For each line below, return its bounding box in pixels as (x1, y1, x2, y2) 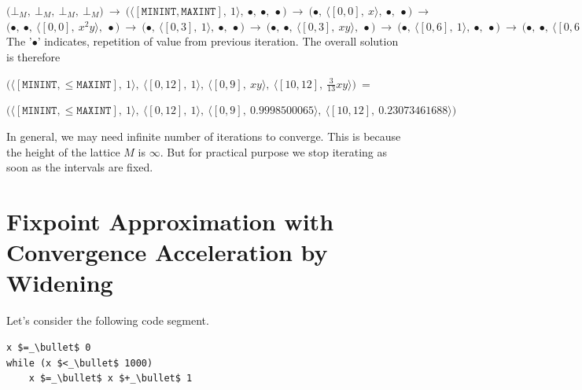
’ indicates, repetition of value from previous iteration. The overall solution (37, 33, 399, 50)
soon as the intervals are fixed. (6, 159, 153, 175)
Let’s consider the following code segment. (6, 312, 209, 329)
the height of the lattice (6, 143, 120, 160)
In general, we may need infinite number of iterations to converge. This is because (6, 128, 401, 145)
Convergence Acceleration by (6, 236, 328, 268)
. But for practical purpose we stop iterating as (160, 143, 388, 160)
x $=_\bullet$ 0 (6, 341, 91, 353)
